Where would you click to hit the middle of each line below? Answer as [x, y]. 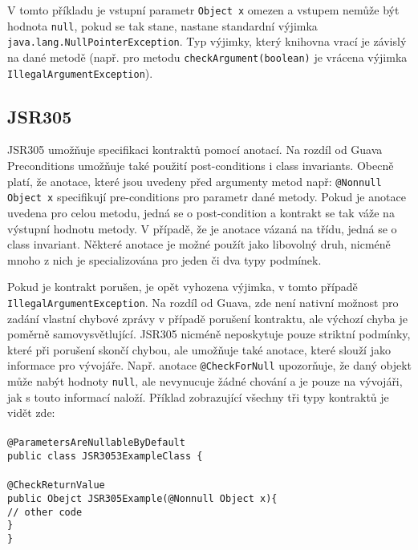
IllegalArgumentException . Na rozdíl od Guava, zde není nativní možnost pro [203, 302]
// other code [45, 512]
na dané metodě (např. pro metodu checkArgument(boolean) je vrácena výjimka [207, 57]
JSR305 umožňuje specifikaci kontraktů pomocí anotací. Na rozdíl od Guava [195, 150]
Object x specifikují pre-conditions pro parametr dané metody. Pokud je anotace [207, 197]
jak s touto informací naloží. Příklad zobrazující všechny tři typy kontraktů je [198, 396]
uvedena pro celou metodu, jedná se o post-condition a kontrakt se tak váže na [201, 212]
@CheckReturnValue [56, 485]
